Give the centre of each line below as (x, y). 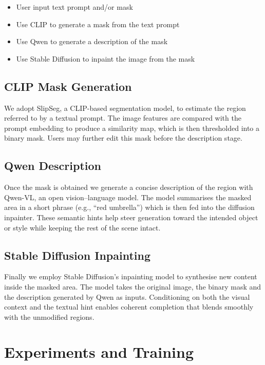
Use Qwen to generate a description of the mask (92, 41)
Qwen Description (53, 166)
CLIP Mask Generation (68, 86)
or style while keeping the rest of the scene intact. (82, 227)
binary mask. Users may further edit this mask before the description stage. (123, 138)
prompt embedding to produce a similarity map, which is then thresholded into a (132, 128)
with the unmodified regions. (49, 316)
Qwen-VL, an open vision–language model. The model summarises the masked (128, 197)
